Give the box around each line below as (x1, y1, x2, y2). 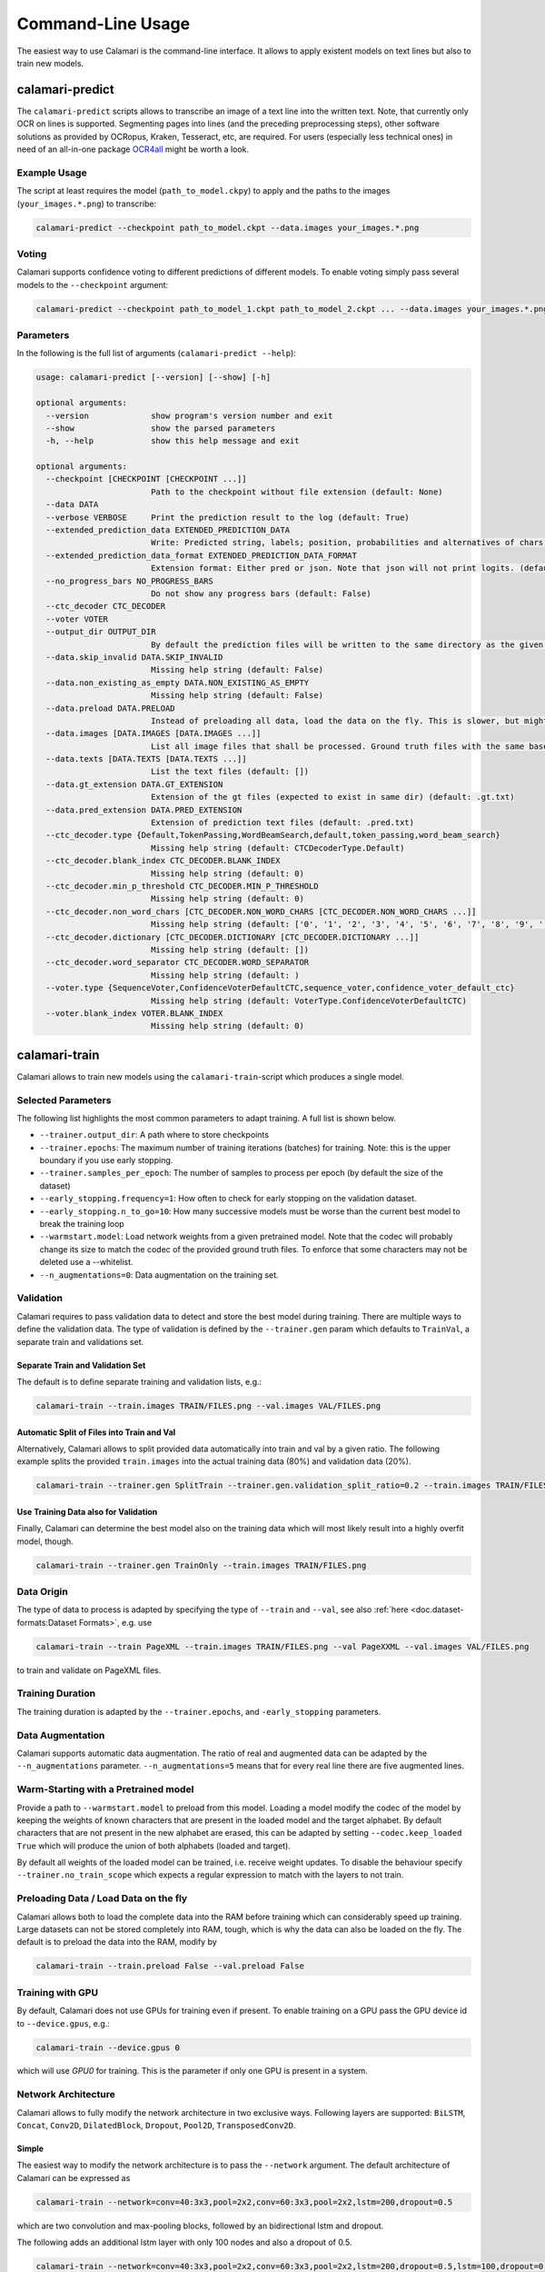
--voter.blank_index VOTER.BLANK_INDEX (45, 1008, 223, 1018)
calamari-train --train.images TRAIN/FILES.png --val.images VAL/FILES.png (35, 1400, 381, 1410)
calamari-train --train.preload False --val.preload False (35, 1961, 304, 1971)
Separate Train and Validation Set (16, 1360, 146, 1370)
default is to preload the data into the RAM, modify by (16, 1937, 217, 1948)
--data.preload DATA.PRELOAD (45, 703, 176, 713)
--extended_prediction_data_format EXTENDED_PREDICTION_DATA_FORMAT (45, 550, 358, 561)
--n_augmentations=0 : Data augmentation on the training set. (39, 1269, 279, 1280)
